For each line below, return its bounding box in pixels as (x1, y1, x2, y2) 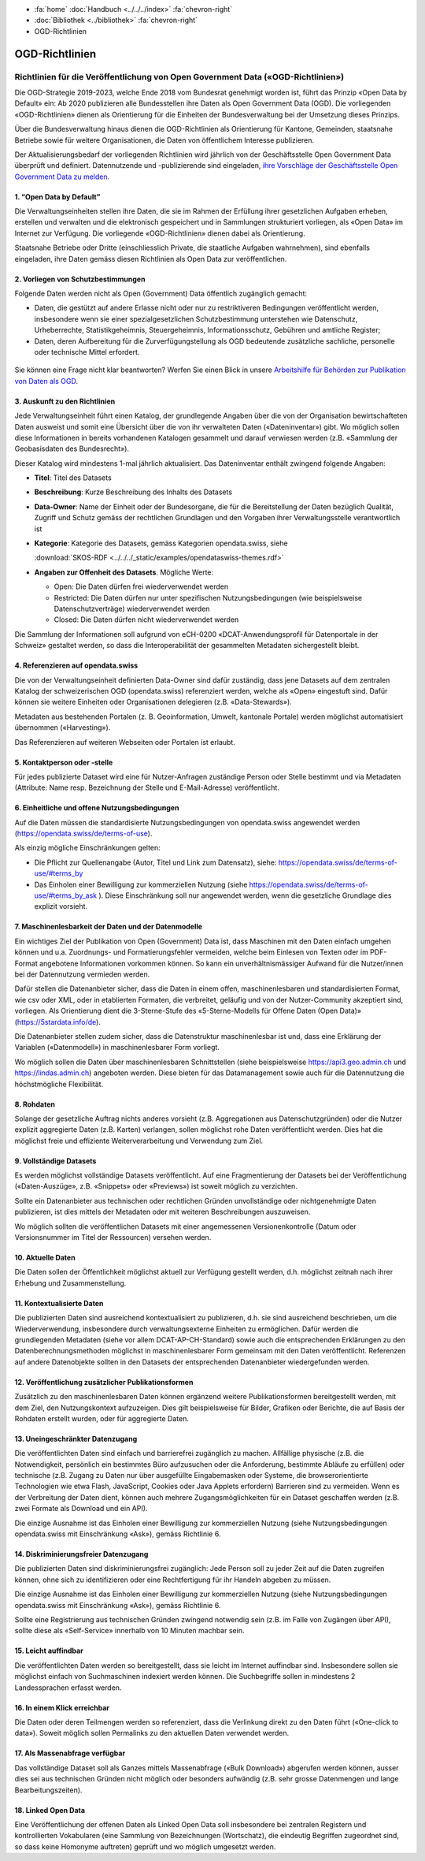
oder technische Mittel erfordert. (34, 347, 140, 356)
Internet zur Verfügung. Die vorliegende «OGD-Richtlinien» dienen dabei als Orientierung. (14, 229, 306, 238)
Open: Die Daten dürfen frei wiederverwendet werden (54, 582, 228, 591)
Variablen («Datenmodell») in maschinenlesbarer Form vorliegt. (14, 1043, 220, 1052)
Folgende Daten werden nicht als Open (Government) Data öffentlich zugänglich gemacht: (14, 288, 307, 299)
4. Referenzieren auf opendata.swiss (14, 661, 139, 670)
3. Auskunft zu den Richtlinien (14, 396, 116, 406)
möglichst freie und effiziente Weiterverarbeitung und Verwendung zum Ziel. (14, 1136, 264, 1145)
